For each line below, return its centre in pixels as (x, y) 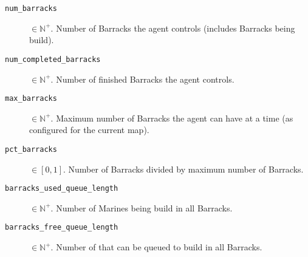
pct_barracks (31, 149)
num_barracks (31, 9)
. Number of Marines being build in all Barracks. (142, 207)
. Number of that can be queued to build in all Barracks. (156, 247)
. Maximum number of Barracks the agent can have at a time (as (172, 118)
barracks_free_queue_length (62, 228)
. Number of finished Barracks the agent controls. (142, 79)
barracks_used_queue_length (62, 189)
